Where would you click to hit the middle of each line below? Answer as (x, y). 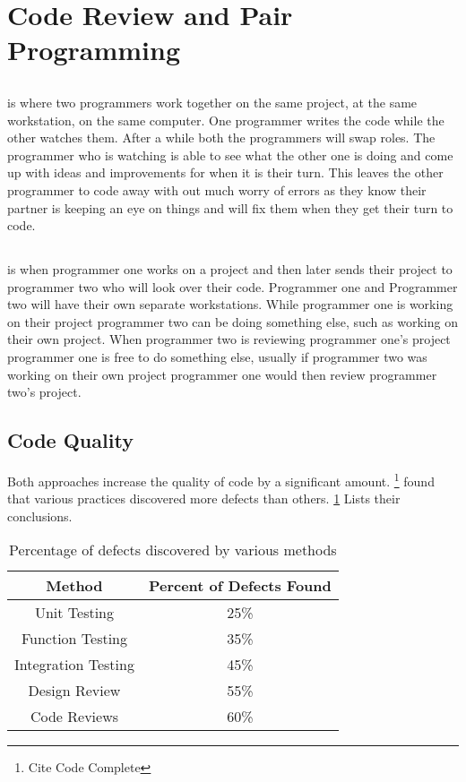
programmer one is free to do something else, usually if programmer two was (217, 357)
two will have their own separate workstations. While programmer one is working (230, 304)
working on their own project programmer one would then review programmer (222, 374)
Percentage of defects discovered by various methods (173, 550)
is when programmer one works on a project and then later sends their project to (230, 269)
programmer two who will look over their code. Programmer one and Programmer (233, 286)
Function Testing (74, 639)
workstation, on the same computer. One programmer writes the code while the (226, 120)
